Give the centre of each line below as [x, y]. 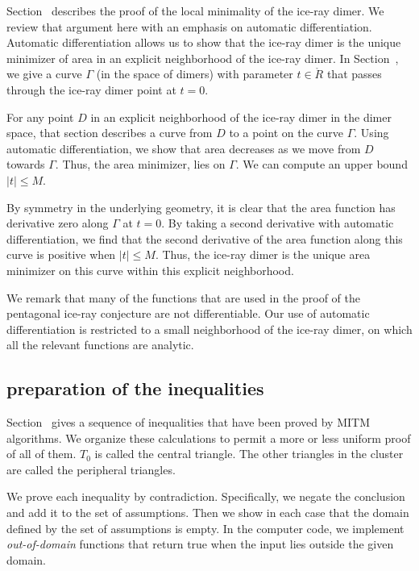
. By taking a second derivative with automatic [278, 223]
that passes [354, 74]
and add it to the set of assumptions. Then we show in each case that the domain [208, 513]
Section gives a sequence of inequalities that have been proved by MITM [188, 422]
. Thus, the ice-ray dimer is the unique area [263, 254]
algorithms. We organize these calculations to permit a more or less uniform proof [209, 438]
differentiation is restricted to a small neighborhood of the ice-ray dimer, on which [209, 329]
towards [26, 164]
